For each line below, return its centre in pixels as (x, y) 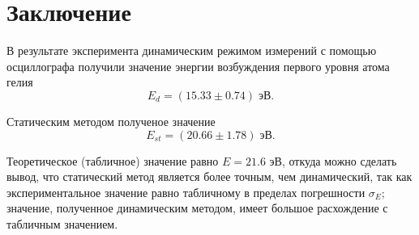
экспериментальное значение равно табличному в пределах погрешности (186, 192)
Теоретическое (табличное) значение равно (113, 160)
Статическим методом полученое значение (111, 121)
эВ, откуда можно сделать (333, 160)
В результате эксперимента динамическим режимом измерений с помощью (192, 50)
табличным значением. (62, 223)
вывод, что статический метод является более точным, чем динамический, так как (209, 176)
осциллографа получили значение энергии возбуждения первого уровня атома (198, 66)
